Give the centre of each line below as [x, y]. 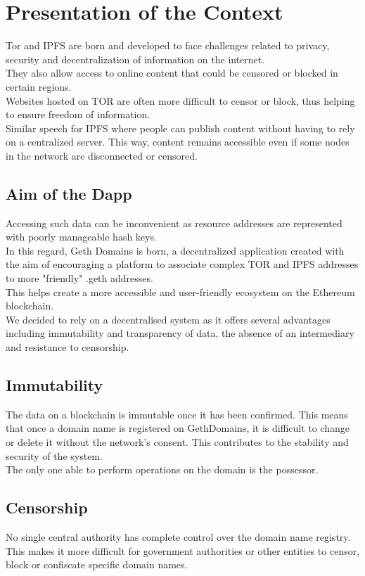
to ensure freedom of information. [78, 114]
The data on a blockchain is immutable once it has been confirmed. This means [177, 414]
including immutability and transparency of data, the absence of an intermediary [180, 333]
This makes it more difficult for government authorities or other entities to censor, [183, 550]
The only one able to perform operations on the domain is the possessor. [162, 469]
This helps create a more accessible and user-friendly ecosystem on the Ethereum [180, 292]
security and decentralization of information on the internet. [135, 59]
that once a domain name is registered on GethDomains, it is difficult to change [178, 428]
